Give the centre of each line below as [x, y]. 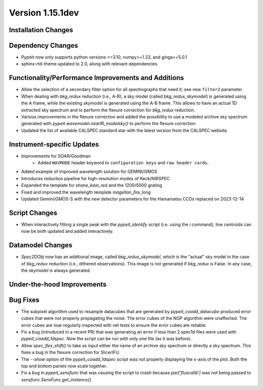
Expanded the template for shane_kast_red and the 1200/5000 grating [92, 186]
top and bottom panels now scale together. [64, 366]
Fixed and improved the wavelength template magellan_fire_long [86, 192]
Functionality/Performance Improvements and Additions [96, 78]
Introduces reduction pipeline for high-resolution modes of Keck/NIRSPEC [95, 178]
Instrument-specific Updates [54, 144]
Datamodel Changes [41, 245]
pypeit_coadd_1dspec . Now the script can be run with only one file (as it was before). [106, 339]
